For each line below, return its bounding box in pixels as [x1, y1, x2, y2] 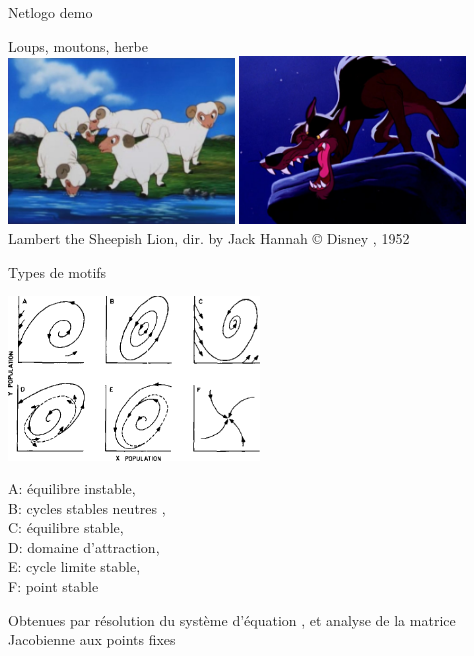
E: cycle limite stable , [8, 556, 141, 577]
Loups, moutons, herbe [8, 35, 149, 56]
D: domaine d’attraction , [8, 536, 160, 557]
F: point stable [8, 576, 99, 597]
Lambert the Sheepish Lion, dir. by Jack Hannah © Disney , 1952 [8, 228, 410, 249]
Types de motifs [8, 261, 107, 282]
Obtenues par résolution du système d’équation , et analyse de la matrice [8, 609, 456, 630]
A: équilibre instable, [8, 478, 136, 499]
